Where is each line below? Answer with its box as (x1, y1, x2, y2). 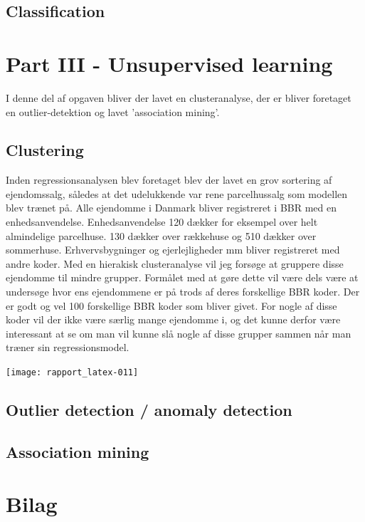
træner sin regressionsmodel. (6, 340, 129, 355)
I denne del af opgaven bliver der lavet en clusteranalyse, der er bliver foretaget (6, 90, 351, 105)
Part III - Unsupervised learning (6, 48, 333, 78)
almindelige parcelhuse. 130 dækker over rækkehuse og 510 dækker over (6, 228, 317, 243)
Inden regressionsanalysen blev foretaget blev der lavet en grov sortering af (6, 172, 332, 187)
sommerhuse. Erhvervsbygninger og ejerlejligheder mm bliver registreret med (6, 242, 340, 257)
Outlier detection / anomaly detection (6, 399, 292, 421)
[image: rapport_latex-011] (6, 367, 139, 378)
